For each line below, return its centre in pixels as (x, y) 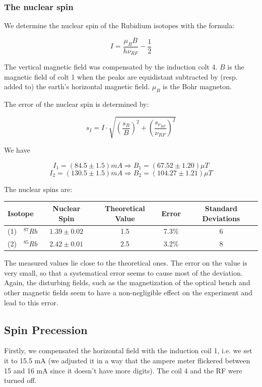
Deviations (221, 218)
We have (17, 150)
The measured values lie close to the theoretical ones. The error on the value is (126, 263)
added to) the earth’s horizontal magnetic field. (77, 86)
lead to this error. (31, 302)
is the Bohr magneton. (197, 86)
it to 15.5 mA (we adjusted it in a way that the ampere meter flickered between (127, 361)
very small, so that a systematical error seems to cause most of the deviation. (123, 272)
